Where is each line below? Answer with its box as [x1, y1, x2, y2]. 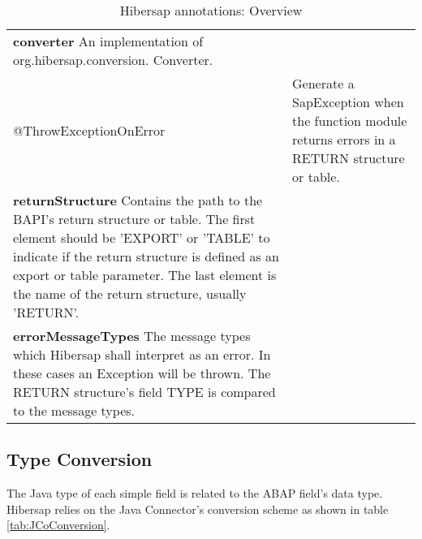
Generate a [292, 74, 355, 93]
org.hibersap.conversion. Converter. [13, 50, 213, 69]
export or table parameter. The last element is [13, 265, 277, 284]
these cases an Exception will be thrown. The [13, 364, 271, 382]
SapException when [292, 93, 404, 111]
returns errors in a [292, 130, 396, 149]
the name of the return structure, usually [13, 284, 247, 303]
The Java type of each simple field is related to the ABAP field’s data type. [6, 485, 383, 502]
